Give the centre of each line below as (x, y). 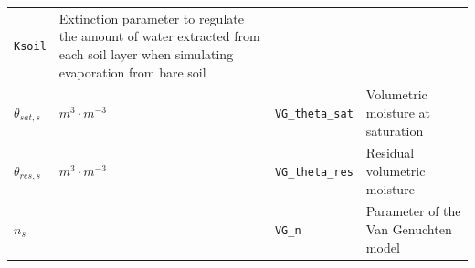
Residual (390, 153)
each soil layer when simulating (146, 53)
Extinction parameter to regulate (151, 18)
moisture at (398, 112)
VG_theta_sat (314, 113)
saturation (395, 130)
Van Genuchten (409, 229)
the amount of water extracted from (159, 36)
